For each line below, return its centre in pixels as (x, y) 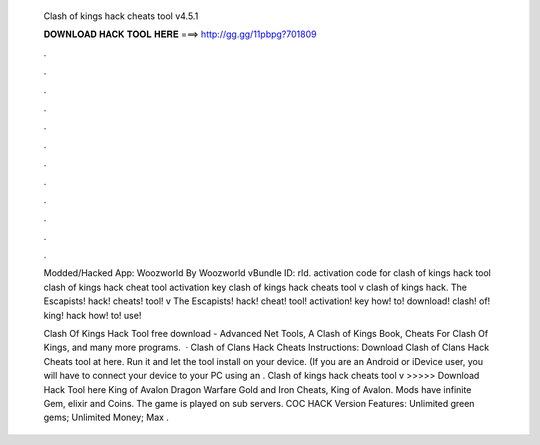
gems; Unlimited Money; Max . (106, 417)
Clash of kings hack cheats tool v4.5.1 (121, 16)
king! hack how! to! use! (92, 315)
